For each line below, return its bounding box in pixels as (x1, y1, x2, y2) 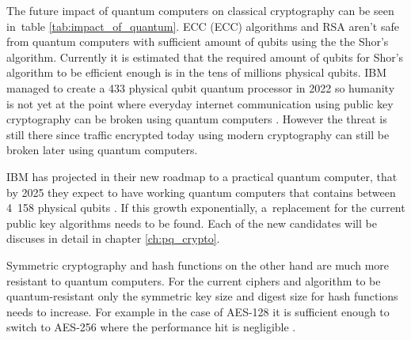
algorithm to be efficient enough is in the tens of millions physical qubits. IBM (6, 64, 387, 81)
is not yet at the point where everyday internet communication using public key (6, 95, 394, 111)
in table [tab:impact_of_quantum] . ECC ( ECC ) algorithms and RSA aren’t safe (6, 17, 399, 34)
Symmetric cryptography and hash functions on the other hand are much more (6, 256, 390, 273)
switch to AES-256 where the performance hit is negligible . (6, 319, 296, 335)
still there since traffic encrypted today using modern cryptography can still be (6, 126, 390, 142)
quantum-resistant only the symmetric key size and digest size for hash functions (6, 288, 398, 304)
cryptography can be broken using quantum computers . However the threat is (6, 111, 387, 127)
